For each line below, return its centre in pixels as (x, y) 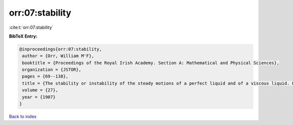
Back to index (23, 117)
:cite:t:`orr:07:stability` (31, 27)
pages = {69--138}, (45, 76)
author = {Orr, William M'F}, (58, 56)
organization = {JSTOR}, (52, 70)
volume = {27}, (40, 90)
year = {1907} (39, 97)
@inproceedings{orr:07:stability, (61, 49)
